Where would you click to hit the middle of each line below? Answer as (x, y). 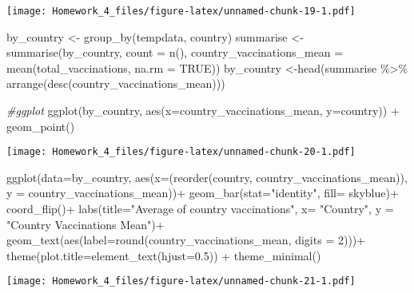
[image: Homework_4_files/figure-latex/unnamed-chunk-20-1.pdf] (181, 152)
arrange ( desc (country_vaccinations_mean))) (116, 83)
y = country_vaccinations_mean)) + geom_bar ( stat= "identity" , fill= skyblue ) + (203, 193)
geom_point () (41, 126)
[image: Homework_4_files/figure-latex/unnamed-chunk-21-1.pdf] (181, 281)
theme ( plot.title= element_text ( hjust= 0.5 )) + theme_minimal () (164, 255)
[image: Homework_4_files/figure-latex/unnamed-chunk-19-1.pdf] (181, 11)
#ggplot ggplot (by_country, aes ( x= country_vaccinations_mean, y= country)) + (203, 111)
